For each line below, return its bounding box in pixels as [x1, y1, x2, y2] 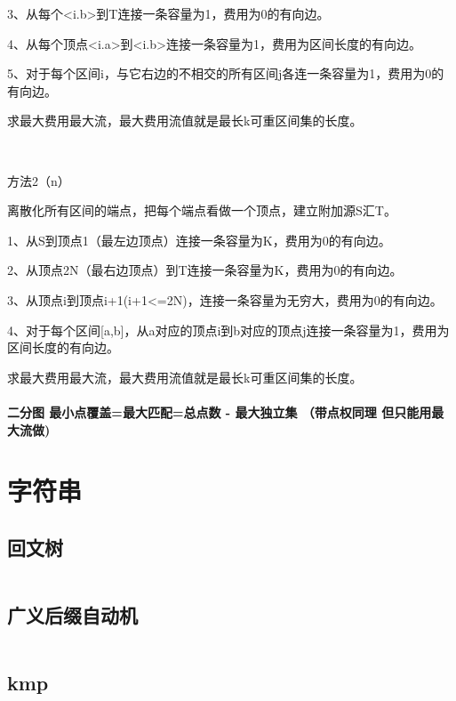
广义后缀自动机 [7, 601, 138, 629]
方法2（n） [7, 171, 70, 189]
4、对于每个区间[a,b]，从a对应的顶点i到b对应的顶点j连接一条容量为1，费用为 [7, 320, 450, 339]
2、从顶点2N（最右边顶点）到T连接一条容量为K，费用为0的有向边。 [7, 261, 403, 279]
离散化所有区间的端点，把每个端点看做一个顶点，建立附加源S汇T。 [7, 201, 396, 220]
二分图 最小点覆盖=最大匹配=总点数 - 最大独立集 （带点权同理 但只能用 [7, 402, 432, 421]
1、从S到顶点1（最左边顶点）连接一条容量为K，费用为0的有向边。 [7, 230, 391, 249]
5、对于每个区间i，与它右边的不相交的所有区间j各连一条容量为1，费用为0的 [7, 64, 444, 83]
